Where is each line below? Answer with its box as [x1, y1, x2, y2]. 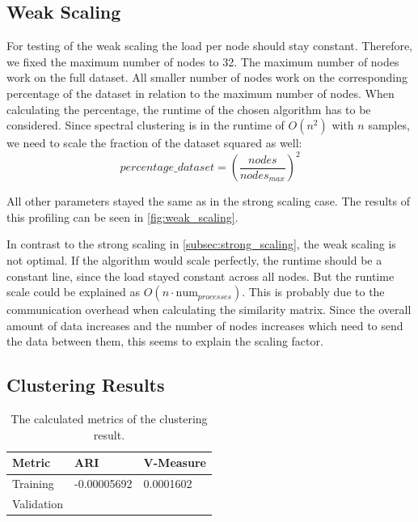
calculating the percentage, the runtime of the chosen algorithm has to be [6, 100, 371, 117]
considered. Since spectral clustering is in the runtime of [6, 117, 285, 134]
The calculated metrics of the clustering [11, 410, 208, 427]
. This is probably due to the [242, 283, 385, 300]
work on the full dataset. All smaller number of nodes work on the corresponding [6, 69, 408, 86]
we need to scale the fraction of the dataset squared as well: [6, 134, 302, 151]
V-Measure [143, 454, 206, 471]
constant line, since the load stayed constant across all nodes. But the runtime [6, 267, 395, 284]
